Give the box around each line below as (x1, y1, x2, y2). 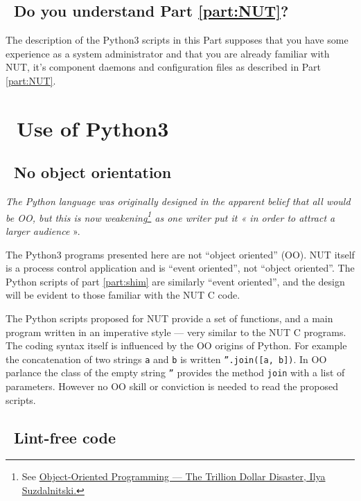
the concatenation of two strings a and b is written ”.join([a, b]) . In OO (6, 351, 327, 366)
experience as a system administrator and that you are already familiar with (6, 46, 330, 60)
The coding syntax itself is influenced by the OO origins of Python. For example (6, 338, 347, 353)
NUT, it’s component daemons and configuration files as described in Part (6, 60, 321, 74)
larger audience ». (6, 224, 80, 238)
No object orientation (14, 161, 172, 183)
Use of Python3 (17, 114, 169, 142)
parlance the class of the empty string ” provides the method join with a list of (6, 365, 345, 380)
